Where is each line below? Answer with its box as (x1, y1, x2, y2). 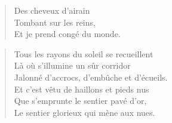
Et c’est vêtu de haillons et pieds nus (14, 82, 149, 95)
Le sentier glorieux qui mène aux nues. (14, 106, 155, 118)
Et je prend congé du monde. (14, 27, 121, 40)
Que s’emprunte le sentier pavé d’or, (14, 94, 147, 107)
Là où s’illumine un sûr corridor (14, 59, 131, 72)
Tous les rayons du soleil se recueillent (14, 47, 153, 60)
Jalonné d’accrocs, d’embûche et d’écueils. (14, 70, 168, 83)
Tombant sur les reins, (14, 16, 96, 28)
